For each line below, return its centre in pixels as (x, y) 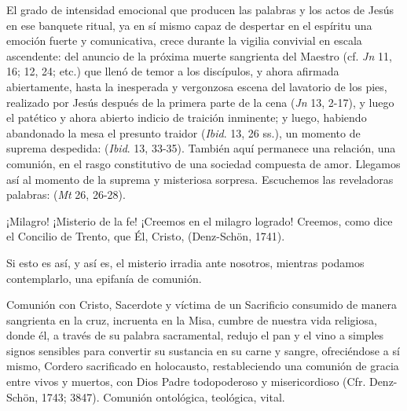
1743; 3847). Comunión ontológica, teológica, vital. (163, 396)
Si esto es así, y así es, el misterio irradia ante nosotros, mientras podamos (185, 262)
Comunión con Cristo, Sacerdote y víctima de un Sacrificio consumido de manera (202, 305)
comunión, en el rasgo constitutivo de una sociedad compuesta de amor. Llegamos (203, 163)
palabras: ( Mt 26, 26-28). (66, 194)
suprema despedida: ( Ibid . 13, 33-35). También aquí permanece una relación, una (201, 148)
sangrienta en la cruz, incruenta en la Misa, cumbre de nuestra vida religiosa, (192, 319)
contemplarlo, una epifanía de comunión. (104, 278)
